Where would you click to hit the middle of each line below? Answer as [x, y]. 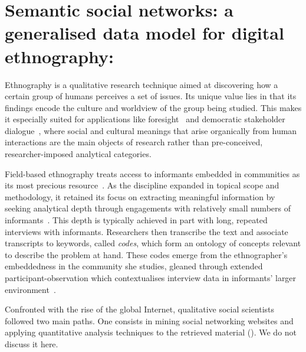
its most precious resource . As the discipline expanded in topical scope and [142, 185]
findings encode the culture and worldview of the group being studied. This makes [153, 107]
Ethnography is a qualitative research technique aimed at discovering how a [142, 84]
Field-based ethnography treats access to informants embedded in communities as [152, 173]
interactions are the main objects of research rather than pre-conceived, [134, 142]
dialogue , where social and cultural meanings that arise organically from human [151, 130]
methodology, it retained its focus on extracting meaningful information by [140, 196]
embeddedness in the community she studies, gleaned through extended [134, 266]
